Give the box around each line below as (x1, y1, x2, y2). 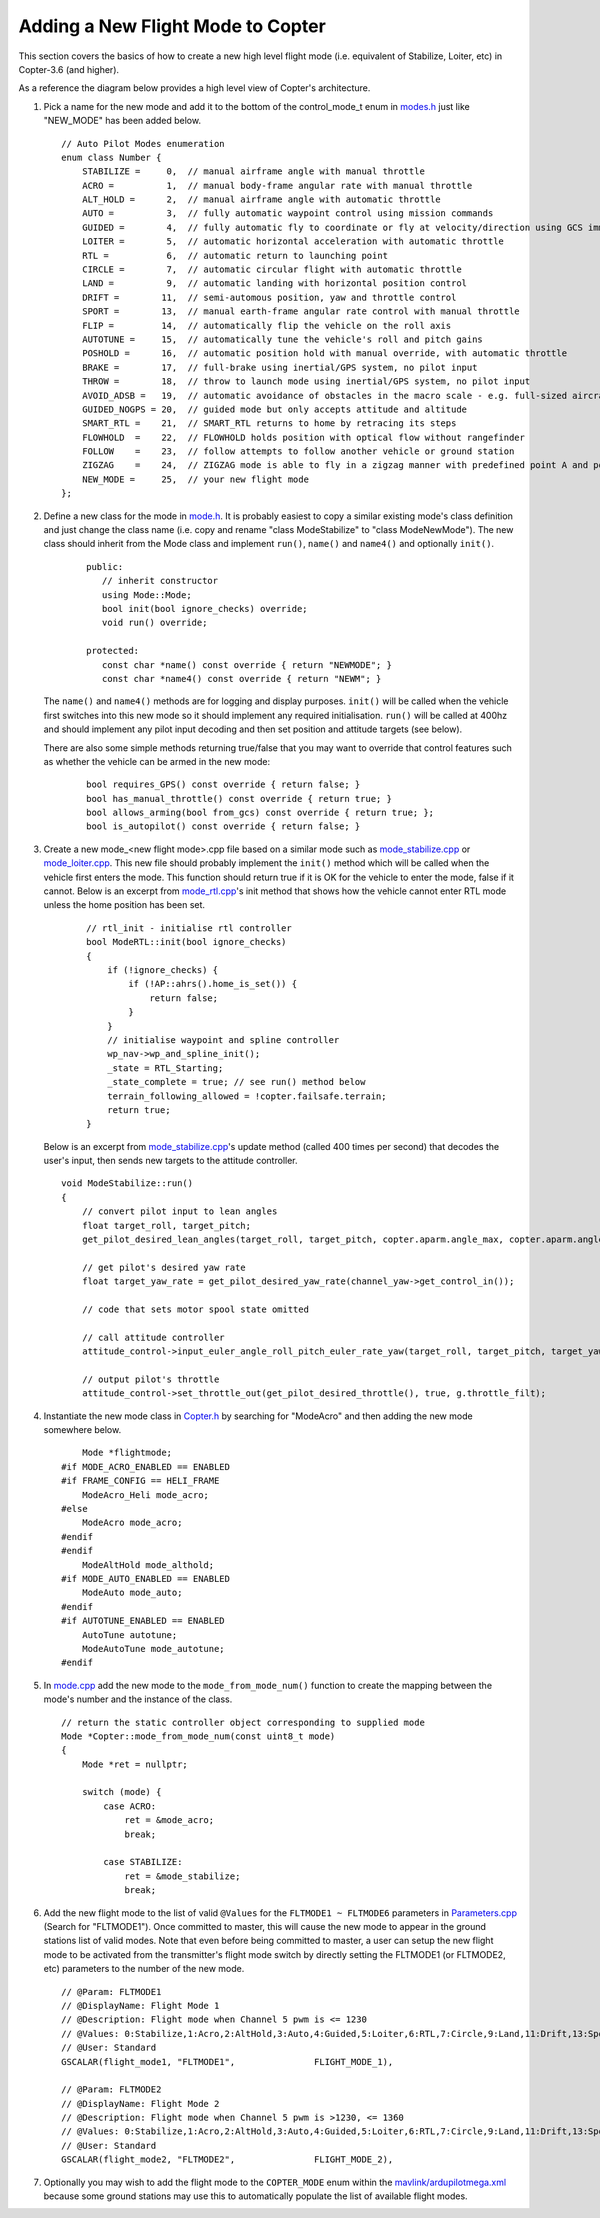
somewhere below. (43, 1424, 122, 1436)
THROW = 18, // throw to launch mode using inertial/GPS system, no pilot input (81, 376, 531, 387)
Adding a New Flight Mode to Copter (18, 15, 327, 37)
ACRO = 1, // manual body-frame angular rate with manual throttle (81, 180, 473, 191)
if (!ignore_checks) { (106, 964, 219, 975)
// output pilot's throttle (81, 1373, 220, 1385)
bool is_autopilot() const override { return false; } (86, 821, 361, 832)
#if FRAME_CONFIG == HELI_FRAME (61, 1475, 220, 1487)
